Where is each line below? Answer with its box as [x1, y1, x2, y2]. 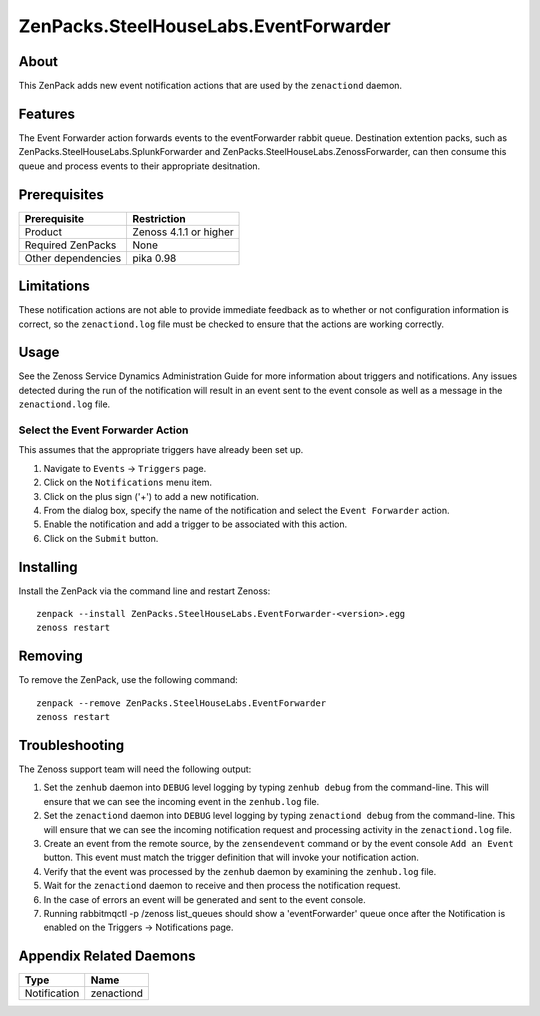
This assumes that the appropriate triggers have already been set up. [18, 444, 304, 456]
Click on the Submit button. [43, 532, 159, 544]
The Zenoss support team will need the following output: [18, 763, 252, 775]
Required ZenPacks [24, 238, 117, 252]
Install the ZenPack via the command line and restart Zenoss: [18, 585, 271, 597]
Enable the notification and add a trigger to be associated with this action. [43, 518, 348, 530]
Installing [18, 558, 79, 575]
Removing [18, 648, 84, 665]
